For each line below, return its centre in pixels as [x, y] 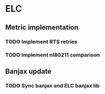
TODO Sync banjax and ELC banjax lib [52, 85]
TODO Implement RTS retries [41, 42]
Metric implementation [42, 27]
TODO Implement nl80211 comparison [52, 55]
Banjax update [28, 71]
